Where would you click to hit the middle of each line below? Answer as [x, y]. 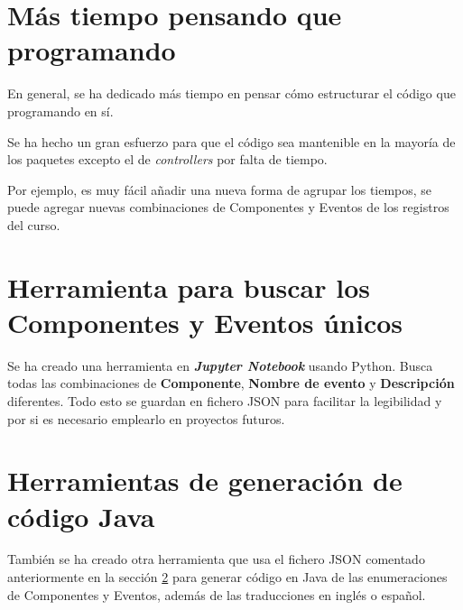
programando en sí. [60, 111]
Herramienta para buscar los [189, 287]
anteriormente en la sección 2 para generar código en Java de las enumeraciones [227, 577]
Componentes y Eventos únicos [205, 322]
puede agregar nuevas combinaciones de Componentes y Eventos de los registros [228, 207]
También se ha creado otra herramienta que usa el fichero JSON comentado [216, 559]
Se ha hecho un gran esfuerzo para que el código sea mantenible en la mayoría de [231, 141]
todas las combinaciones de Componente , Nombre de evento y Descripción [231, 383]
